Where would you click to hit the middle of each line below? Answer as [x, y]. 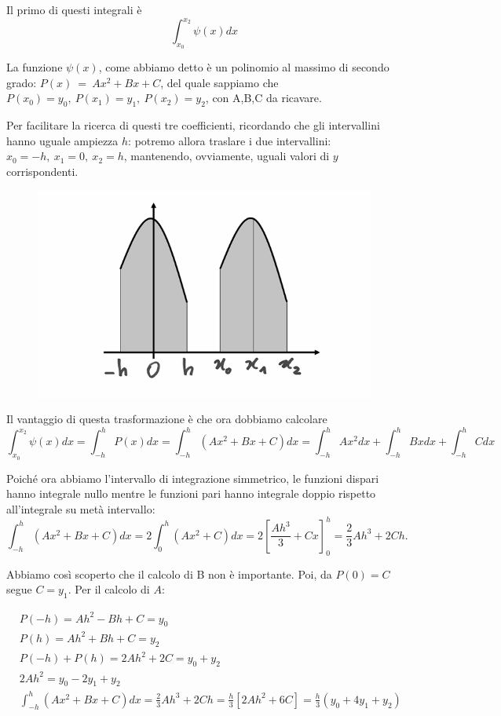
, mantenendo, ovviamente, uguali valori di [227, 156]
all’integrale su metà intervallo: [81, 508]
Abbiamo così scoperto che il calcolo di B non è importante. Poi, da [169, 574]
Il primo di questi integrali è [74, 9]
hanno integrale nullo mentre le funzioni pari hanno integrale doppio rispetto [191, 493]
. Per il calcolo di [109, 589]
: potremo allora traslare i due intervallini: [230, 140]
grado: [22, 82]
